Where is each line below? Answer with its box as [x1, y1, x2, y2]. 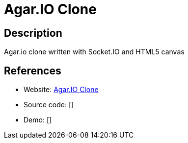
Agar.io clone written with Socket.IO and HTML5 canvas [4, 48, 185, 56]
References [4, 64, 61, 77]
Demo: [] [24, 116, 52, 124]
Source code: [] [24, 100, 74, 109]
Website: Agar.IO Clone [24, 85, 99, 94]
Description [4, 26, 62, 39]
